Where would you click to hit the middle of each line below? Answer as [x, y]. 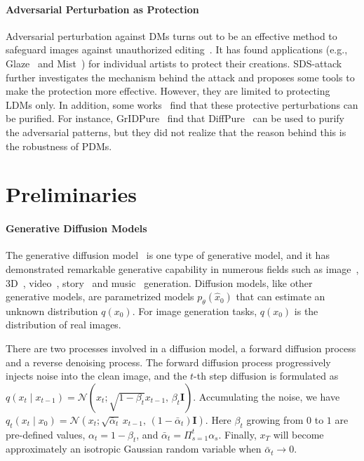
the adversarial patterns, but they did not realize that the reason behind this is [176, 132]
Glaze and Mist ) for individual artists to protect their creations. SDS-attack [174, 63]
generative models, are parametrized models [100, 296]
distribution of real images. [63, 325]
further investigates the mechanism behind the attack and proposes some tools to [180, 77]
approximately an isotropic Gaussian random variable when [134, 449]
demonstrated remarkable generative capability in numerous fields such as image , [182, 268]
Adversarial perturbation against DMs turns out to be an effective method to [171, 35]
